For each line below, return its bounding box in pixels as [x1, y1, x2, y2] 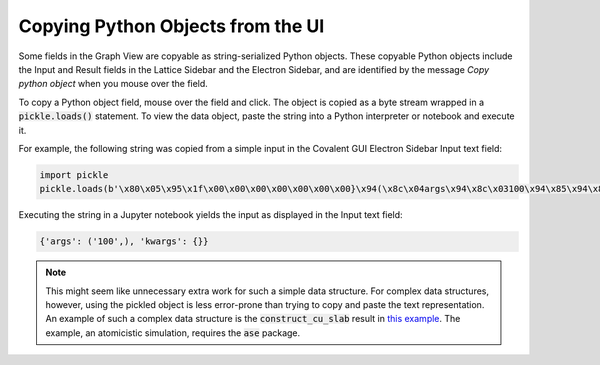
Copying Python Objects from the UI [18, 15, 325, 37]
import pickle [39, 169, 109, 180]
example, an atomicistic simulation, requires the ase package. [45, 326, 301, 339]
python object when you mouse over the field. [18, 78, 209, 90]
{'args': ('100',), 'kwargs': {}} [39, 236, 209, 247]
